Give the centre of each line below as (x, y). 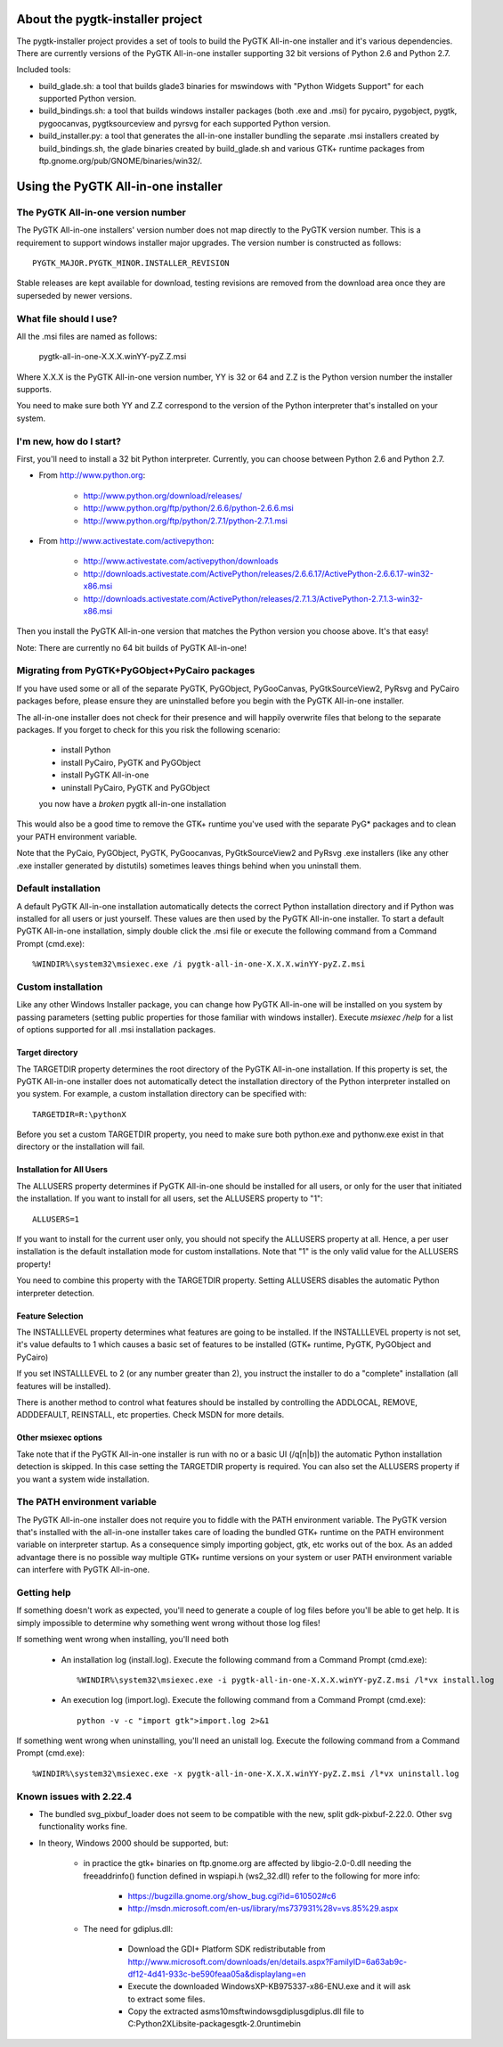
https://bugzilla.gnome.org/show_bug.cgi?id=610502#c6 (232, 1895)
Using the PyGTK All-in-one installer (119, 186)
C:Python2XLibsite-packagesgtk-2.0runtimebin (215, 2024)
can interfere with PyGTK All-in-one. (83, 1570)
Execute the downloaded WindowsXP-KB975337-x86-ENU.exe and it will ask (269, 1986)
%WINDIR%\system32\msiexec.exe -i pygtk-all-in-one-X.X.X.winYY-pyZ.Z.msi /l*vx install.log (286, 1680)
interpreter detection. (56, 1293)
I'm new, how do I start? (69, 441)
